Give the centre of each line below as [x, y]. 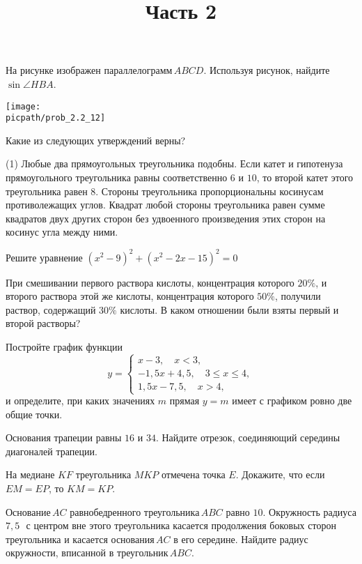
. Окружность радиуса [309, 511]
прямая [184, 401]
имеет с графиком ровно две [292, 401]
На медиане [30, 474]
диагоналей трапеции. [52, 451]
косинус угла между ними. [62, 232]
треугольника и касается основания [80, 539]
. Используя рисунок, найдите [267, 70]
